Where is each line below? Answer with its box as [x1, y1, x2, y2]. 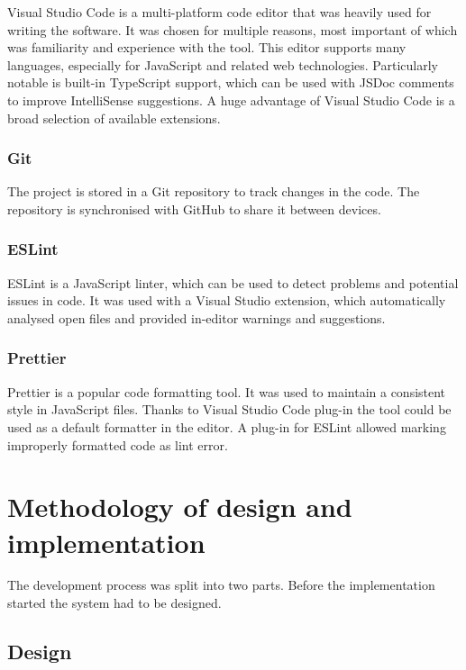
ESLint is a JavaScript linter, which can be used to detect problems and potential [7, 273, 459, 292]
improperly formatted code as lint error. [7, 435, 228, 454]
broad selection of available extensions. [7, 108, 221, 127]
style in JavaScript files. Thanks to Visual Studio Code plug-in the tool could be [7, 400, 452, 419]
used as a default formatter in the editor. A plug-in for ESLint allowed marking [7, 417, 446, 436]
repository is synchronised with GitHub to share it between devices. [7, 199, 381, 218]
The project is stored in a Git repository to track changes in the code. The [7, 182, 420, 201]
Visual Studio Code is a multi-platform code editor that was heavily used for [7, 3, 432, 21]
